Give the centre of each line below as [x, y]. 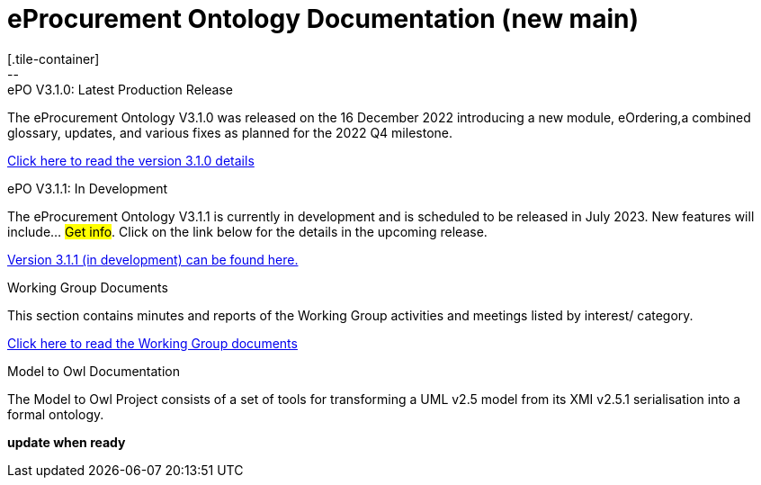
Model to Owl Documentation [94, 371]
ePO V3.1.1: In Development [88, 188]
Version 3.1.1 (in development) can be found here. [153, 259]
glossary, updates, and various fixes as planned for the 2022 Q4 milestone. [230, 132]
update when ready [67, 442]
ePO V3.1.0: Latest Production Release [120, 89]
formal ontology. [56, 414]
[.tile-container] [54, 58]
